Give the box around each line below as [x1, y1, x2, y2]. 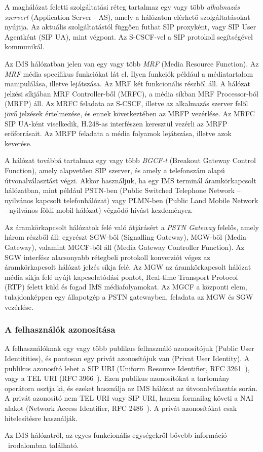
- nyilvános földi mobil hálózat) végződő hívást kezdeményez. [5, 205, 193, 215]
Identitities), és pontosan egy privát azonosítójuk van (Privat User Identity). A [5, 353, 250, 364]
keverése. [5, 138, 32, 148]
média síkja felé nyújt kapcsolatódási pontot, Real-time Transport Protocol [5, 271, 238, 282]
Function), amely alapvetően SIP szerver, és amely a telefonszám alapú [5, 165, 225, 175]
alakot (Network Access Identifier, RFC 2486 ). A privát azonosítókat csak [5, 403, 237, 413]
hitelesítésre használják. [5, 412, 78, 423]
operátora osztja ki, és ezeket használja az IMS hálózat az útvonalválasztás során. [5, 382, 258, 393]
